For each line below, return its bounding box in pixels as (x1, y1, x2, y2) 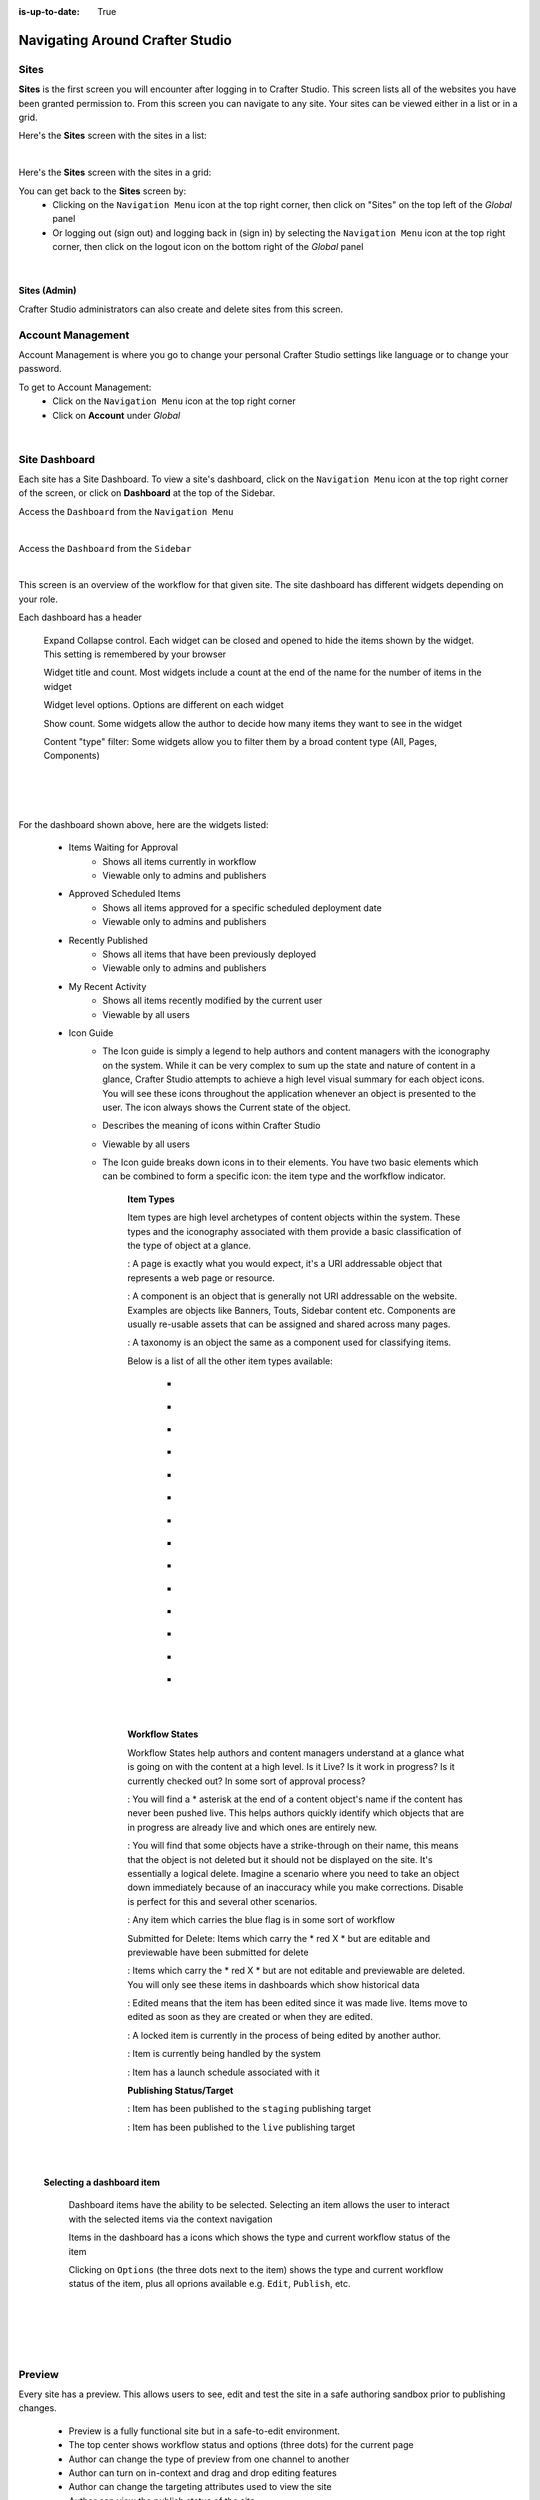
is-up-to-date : (18, 6, 80, 17)
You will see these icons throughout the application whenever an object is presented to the (102, 1087, 477, 1099)
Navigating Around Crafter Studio (18, 31, 232, 49)
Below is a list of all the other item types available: (127, 1355, 334, 1367)
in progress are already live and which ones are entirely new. (127, 1821, 378, 1833)
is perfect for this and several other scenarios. (127, 1895, 318, 1907)
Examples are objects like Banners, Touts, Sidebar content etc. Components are (127, 1304, 456, 1316)
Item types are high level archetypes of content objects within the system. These (127, 1211, 461, 1224)
